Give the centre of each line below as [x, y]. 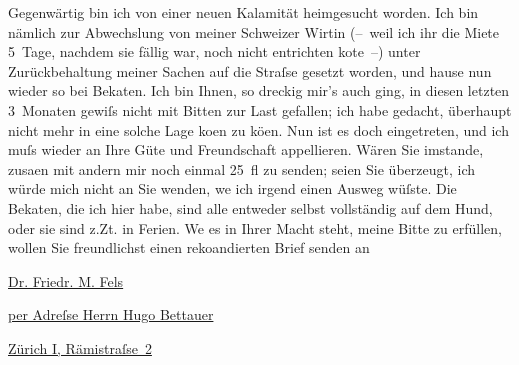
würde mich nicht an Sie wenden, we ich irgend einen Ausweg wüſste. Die [232, 188]
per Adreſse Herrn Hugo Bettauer [111, 314]
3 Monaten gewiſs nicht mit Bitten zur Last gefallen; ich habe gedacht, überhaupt [260, 109]
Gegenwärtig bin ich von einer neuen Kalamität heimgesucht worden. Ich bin [243, 12]
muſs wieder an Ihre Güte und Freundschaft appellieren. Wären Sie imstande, [246, 149]
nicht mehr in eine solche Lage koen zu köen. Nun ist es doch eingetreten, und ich [258, 129]
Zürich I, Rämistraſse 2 [80, 347]
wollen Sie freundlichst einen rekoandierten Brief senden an [189, 247]
